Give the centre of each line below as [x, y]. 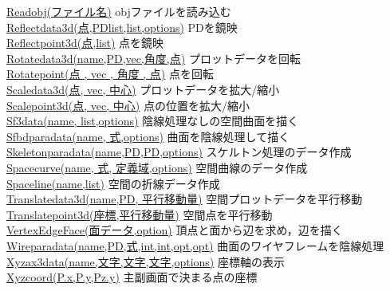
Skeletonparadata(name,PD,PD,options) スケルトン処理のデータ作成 [179, 152]
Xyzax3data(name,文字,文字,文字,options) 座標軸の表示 [146, 261]
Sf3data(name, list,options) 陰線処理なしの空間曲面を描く [153, 121]
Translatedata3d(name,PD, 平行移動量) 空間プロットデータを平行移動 [185, 199]
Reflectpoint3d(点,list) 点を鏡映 [85, 43]
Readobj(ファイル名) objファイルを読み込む [119, 11]
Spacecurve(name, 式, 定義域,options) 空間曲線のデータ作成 [157, 167]
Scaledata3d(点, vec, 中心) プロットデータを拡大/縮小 [143, 89]
